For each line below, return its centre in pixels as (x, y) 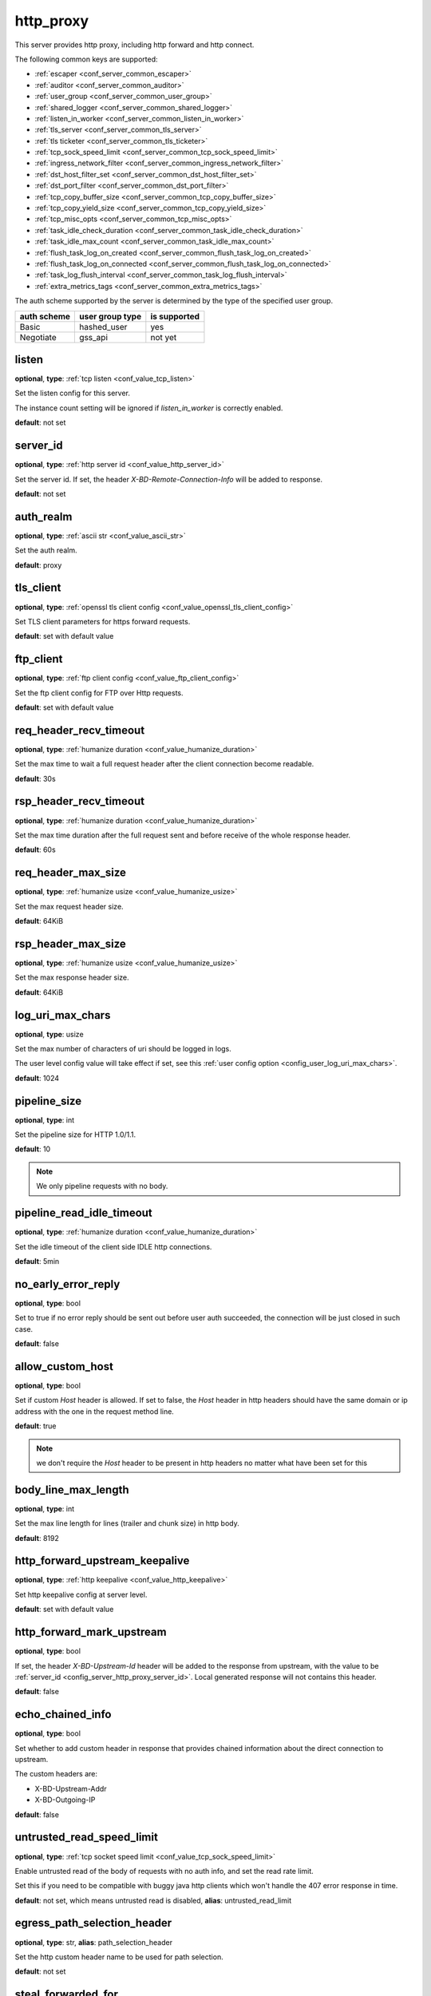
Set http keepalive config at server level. (81, 1594)
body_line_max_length (72, 1489)
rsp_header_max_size (71, 943)
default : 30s (35, 778)
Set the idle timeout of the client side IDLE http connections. (113, 1246)
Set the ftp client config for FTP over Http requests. (99, 693)
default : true (36, 1426)
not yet (164, 337)
